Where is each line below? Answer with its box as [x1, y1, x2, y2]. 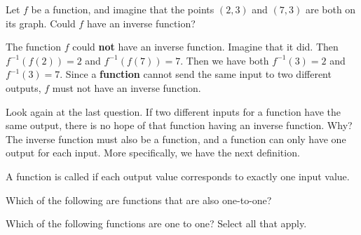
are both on [305, 2, 356, 16]
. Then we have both [180, 53, 269, 67]
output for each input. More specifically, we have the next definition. [6, 145, 300, 160]
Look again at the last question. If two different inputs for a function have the [6, 104, 341, 119]
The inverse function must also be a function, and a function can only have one [6, 131, 346, 146]
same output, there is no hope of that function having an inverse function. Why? [6, 118, 353, 133]
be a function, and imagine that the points [31, 2, 214, 16]
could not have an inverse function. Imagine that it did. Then [72, 39, 339, 54]
